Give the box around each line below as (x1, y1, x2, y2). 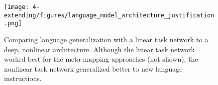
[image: (4, 3, 29, 10)
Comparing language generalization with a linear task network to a (4, 34, 209, 44)
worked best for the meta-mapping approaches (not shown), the (4, 54, 198, 64)
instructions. (4, 73, 42, 84)
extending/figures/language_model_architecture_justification (4, 11, 215, 19)
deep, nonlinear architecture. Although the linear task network (4, 44, 195, 54)
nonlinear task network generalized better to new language (4, 63, 183, 74)
